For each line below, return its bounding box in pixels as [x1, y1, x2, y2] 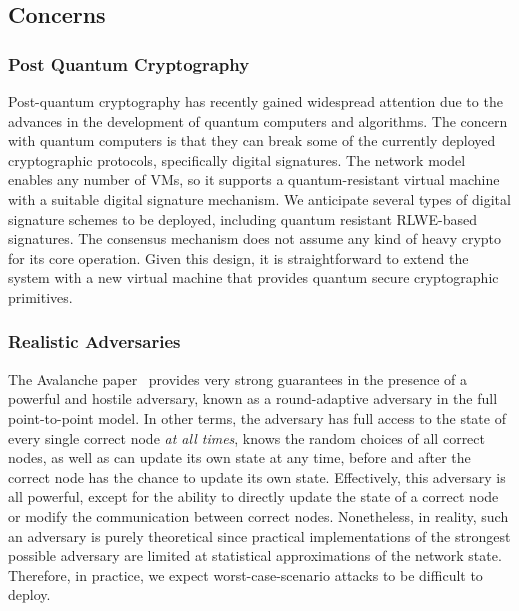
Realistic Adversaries [8, 329, 181, 354]
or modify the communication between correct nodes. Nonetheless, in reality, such [8, 505, 509, 526]
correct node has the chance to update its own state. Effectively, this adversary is [8, 466, 506, 487]
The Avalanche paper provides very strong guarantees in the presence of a [8, 368, 468, 389]
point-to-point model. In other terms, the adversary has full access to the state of [8, 407, 506, 428]
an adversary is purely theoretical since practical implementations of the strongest [8, 525, 511, 546]
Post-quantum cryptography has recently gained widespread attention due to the [8, 91, 503, 111]
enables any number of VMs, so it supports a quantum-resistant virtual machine [8, 169, 500, 190]
